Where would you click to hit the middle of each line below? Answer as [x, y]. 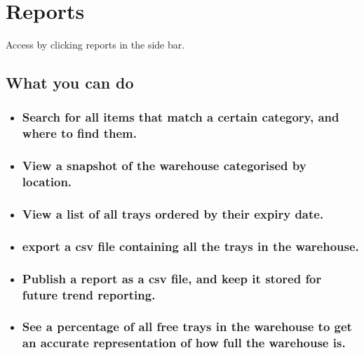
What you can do [70, 83]
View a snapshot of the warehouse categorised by [164, 166]
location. [47, 182]
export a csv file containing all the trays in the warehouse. [190, 246]
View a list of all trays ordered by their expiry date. [173, 213]
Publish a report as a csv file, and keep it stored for [172, 278]
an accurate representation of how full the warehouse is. [184, 343]
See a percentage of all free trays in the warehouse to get [187, 327]
